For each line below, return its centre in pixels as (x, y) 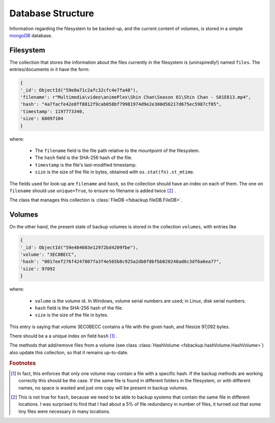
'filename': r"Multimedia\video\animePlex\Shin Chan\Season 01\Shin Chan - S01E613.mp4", (136, 97)
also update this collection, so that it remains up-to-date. (69, 352)
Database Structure (52, 13)
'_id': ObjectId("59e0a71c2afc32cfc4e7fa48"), (79, 90)
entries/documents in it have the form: (50, 69)
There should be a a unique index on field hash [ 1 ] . (63, 336)
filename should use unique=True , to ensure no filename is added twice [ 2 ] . (93, 191)
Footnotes (23, 363)
